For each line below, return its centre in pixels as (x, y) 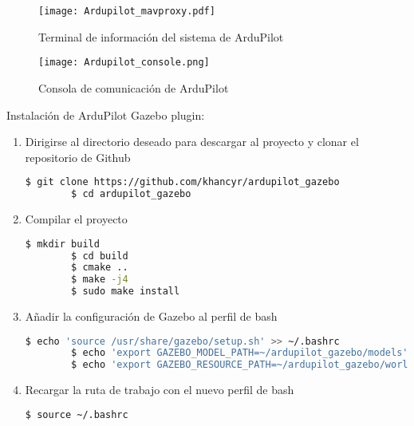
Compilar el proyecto (76, 219)
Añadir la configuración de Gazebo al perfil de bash (151, 316)
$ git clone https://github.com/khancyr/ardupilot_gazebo (182, 182)
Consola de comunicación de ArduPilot (134, 87)
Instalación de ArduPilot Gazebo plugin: (106, 114)
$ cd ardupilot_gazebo (131, 194)
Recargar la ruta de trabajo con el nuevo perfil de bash (160, 390)
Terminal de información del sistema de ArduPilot (161, 36)
